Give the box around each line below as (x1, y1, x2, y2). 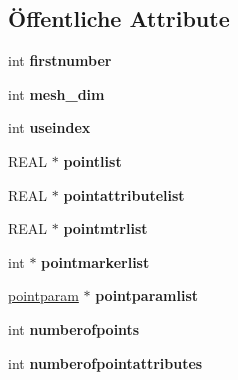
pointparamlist (95, 285, 199, 306)
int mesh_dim (8, 83, 105, 104)
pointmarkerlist (41, 251, 150, 272)
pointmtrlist (63, 218, 148, 239)
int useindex (8, 117, 91, 138)
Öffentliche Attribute (8, 3, 230, 34)
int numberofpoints (8, 318, 140, 339)
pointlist (63, 150, 122, 171)
